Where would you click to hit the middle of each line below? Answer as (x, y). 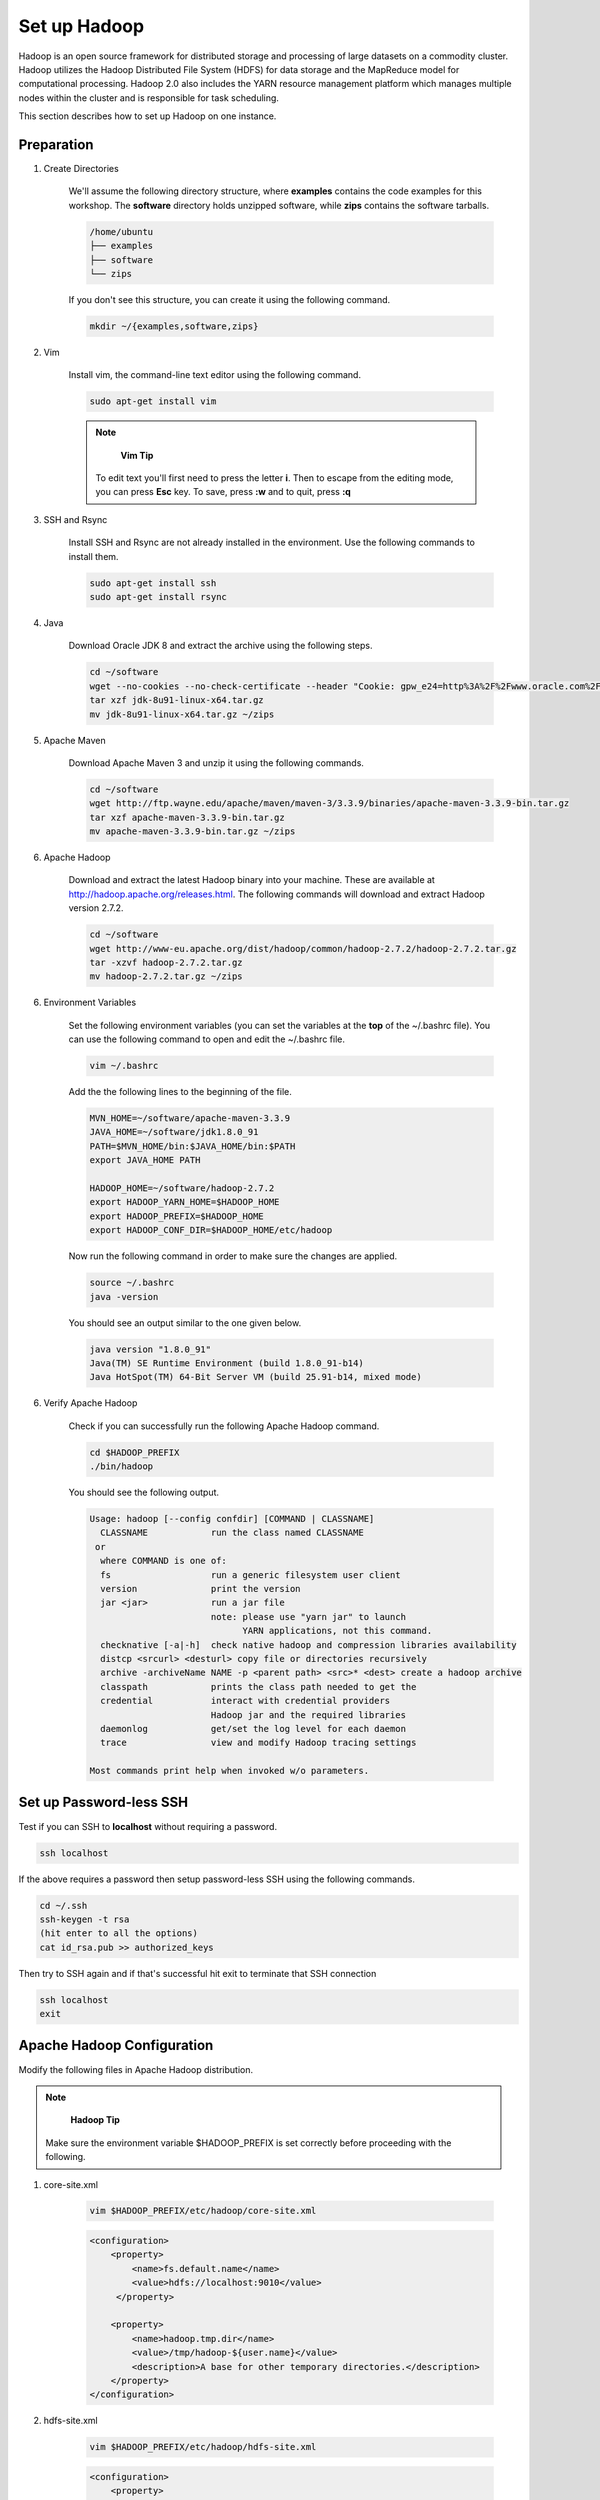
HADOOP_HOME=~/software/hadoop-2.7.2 (182, 1188)
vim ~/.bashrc (124, 1066)
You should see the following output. (144, 1492)
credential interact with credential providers (245, 1701)
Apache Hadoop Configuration (116, 2045)
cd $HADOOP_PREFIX (134, 1452)
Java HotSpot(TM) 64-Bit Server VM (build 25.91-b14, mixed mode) (255, 1377)
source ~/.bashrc (132, 1283)
